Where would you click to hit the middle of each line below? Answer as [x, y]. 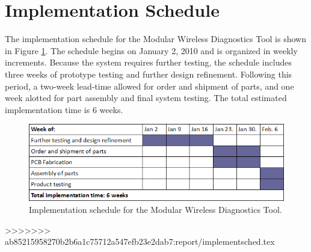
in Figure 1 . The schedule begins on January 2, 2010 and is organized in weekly [151, 50]
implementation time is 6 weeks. [64, 109]
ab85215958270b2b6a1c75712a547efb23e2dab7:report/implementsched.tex [140, 241]
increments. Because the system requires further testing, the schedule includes [148, 62]
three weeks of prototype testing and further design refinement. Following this [149, 74]
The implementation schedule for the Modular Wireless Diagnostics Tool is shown [155, 39]
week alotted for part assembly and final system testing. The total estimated [146, 98]
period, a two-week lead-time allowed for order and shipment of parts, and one [149, 86]
